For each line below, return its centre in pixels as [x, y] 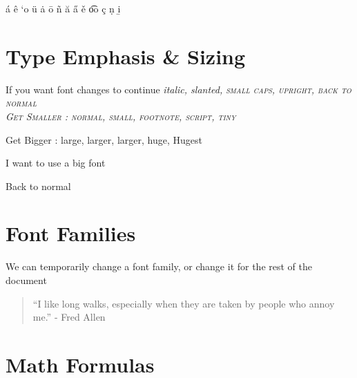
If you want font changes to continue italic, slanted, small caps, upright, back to [178, 89]
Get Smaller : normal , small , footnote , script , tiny [121, 116]
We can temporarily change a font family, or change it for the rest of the [159, 266]
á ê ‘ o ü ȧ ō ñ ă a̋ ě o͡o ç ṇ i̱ [63, 8]
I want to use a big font [56, 163]
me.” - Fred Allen [69, 317]
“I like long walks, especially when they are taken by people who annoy [184, 303]
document [26, 280]
